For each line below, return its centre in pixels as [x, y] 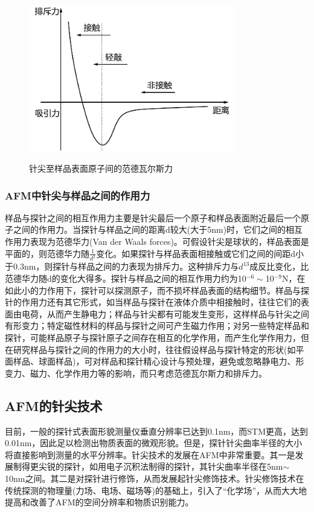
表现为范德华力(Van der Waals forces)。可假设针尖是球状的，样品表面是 [169, 241]
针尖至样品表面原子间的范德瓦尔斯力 [101, 168]
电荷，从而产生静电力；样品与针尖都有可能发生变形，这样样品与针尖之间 [165, 313]
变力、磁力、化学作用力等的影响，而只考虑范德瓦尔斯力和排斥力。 [136, 373]
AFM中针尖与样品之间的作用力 [78, 195]
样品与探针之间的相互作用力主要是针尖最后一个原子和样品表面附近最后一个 [153, 217]
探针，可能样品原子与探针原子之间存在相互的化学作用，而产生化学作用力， [153, 338]
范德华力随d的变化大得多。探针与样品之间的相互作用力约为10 [126, 278]
